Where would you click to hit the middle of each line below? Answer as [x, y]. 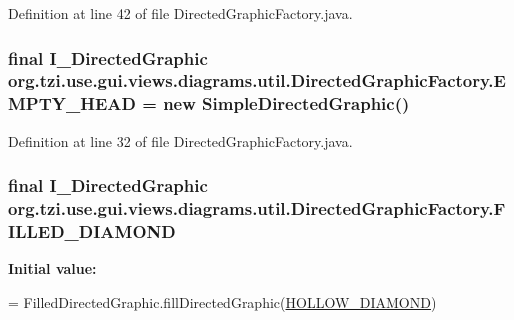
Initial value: [52, 268]
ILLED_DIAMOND [92, 231]
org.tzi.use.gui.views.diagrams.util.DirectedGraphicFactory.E [257, 80]
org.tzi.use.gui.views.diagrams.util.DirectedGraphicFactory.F [257, 208]
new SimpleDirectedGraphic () [286, 103]
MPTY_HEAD [72, 103]
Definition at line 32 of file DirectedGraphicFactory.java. [180, 140]
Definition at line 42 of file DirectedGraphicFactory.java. [180, 13]
